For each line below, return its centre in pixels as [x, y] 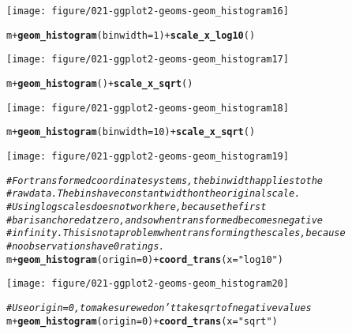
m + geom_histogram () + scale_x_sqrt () [100, 83]
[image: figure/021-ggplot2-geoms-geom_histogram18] [148, 108]
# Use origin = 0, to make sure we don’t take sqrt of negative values [159, 308]
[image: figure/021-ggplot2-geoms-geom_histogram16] [148, 11]
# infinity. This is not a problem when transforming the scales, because [176, 233]
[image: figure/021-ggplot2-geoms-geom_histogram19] [148, 156]
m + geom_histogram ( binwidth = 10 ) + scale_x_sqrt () [131, 132]
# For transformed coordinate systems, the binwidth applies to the [165, 180]
